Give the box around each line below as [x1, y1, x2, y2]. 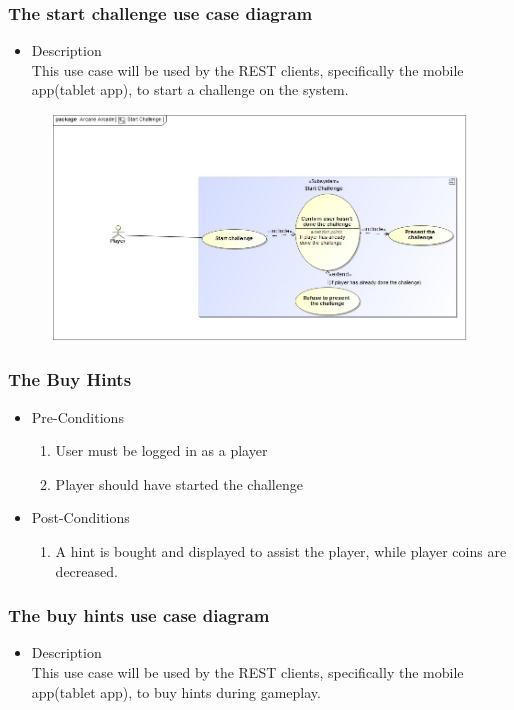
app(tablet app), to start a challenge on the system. [31, 79, 349, 100]
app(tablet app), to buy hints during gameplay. [31, 681, 321, 702]
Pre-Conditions [31, 406, 124, 427]
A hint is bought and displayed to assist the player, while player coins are [55, 540, 507, 561]
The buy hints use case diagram [8, 603, 270, 628]
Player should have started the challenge [55, 473, 303, 494]
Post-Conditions [31, 507, 130, 528]
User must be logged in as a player [55, 440, 268, 461]
